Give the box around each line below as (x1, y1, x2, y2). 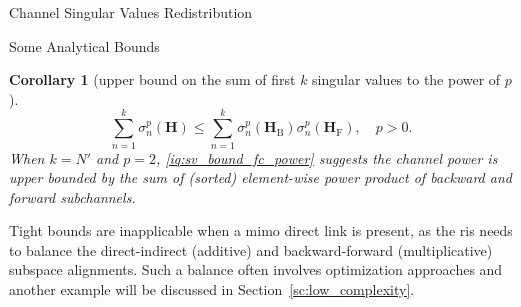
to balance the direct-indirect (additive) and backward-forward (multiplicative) (9, 239, 493, 260)
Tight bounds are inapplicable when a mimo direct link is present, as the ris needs (9, 220, 513, 241)
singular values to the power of (312, 69, 501, 90)
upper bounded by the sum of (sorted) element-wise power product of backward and (9, 167, 512, 188)
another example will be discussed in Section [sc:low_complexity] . (9, 279, 415, 300)
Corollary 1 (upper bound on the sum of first (9, 69, 296, 90)
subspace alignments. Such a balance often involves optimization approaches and (9, 259, 503, 280)
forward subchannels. (9, 186, 136, 207)
